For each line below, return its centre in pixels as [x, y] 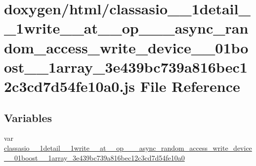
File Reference [190, 86]
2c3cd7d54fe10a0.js [69, 86]
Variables [28, 117]
